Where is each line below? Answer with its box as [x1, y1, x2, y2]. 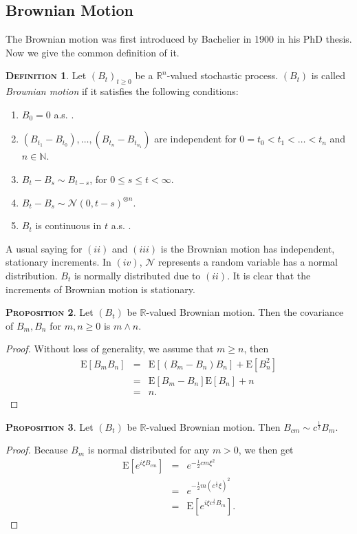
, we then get [238, 442, 294, 457]
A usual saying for [6, 241, 83, 255]
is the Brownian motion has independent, [160, 241, 335, 255]
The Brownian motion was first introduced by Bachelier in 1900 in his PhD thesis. [6, 32, 352, 46]
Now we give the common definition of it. [6, 45, 180, 59]
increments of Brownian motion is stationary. [6, 281, 195, 296]
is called [311, 68, 345, 83]
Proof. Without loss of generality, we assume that [6, 341, 214, 356]
